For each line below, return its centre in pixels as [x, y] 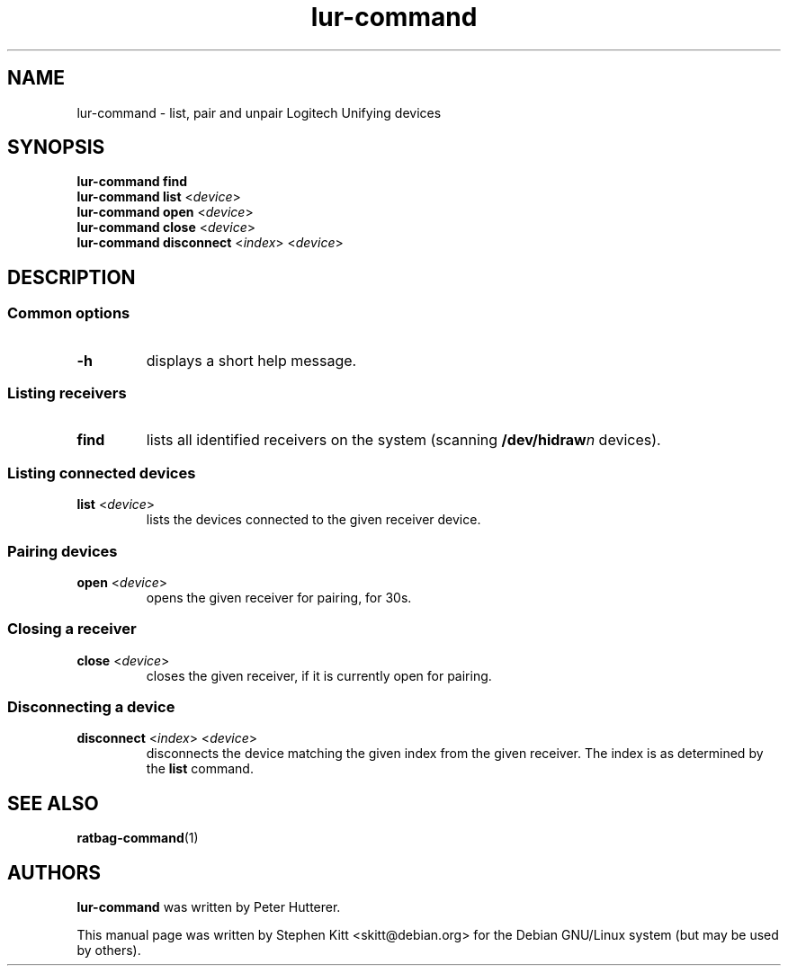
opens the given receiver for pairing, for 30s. [279, 597]
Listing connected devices [102, 473]
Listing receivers [67, 393]
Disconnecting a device [91, 707]
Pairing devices [63, 551]
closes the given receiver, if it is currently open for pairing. [319, 675]
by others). [109, 951]
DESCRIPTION [72, 277]
